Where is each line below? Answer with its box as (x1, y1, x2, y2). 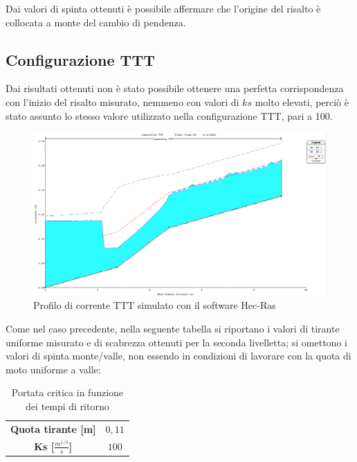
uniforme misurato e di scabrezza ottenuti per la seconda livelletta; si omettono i (6, 335, 347, 349)
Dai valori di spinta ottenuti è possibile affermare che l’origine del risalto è (6, 1, 321, 15)
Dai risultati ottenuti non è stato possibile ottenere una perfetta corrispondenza (6, 81, 344, 96)
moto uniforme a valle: (6, 362, 101, 376)
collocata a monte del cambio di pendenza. (6, 15, 186, 29)
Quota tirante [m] (10, 421, 96, 436)
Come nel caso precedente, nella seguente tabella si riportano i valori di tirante (6, 321, 340, 335)
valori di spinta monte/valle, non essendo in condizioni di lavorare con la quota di (6, 348, 351, 363)
